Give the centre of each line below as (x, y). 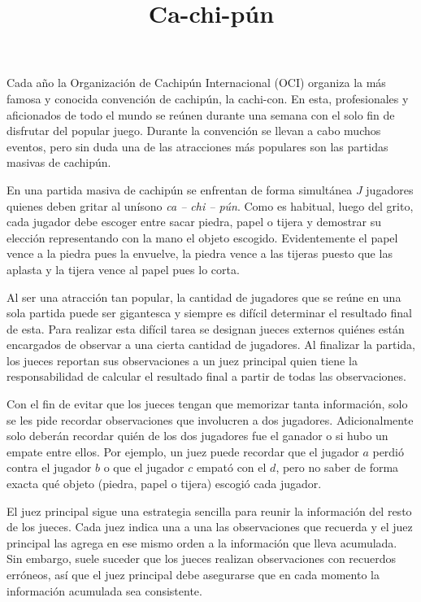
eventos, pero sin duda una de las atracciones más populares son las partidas (197, 146)
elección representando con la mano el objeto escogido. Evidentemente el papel (202, 237)
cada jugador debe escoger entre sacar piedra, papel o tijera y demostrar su (194, 222)
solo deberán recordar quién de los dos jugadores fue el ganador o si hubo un (197, 436)
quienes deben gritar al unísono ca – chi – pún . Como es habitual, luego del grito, (210, 205)
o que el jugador (144, 467)
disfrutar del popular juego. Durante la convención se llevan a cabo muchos (194, 131)
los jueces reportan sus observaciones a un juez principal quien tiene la (182, 360)
